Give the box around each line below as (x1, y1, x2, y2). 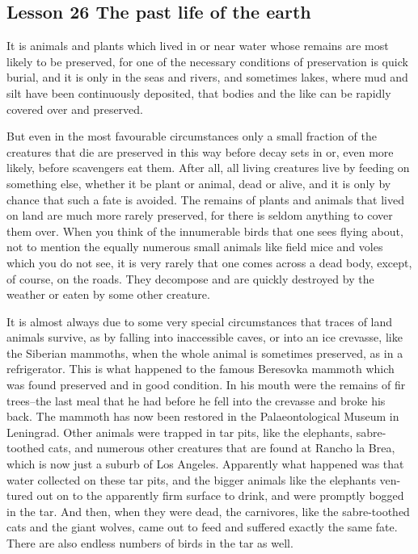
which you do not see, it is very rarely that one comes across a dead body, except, (6, 254, 412, 271)
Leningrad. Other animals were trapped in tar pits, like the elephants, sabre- (6, 423, 386, 440)
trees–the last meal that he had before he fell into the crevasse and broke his (6, 392, 386, 409)
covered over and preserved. (6, 100, 143, 117)
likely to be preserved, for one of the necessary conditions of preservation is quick (6, 52, 408, 69)
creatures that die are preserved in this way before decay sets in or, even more (6, 143, 394, 160)
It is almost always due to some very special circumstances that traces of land (6, 313, 393, 329)
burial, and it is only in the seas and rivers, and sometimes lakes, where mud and (6, 69, 408, 86)
